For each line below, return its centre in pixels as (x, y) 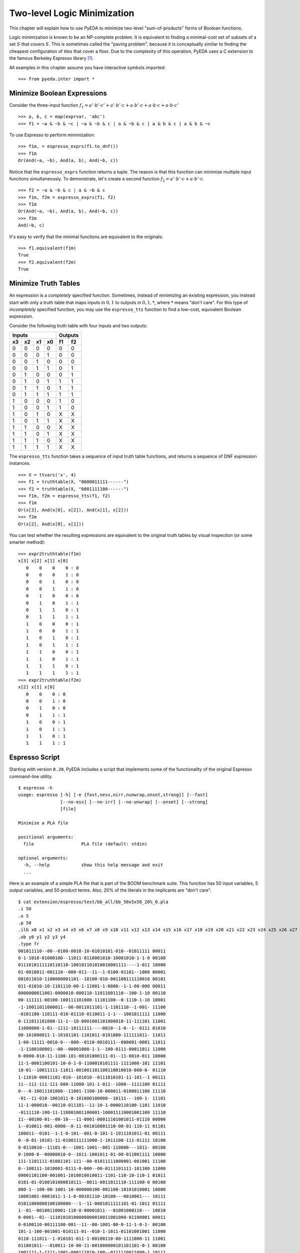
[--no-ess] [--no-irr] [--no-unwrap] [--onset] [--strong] (134, 802)
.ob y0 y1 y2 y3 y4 (42, 937)
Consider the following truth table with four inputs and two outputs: (78, 325)
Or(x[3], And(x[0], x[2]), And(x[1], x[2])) (74, 510)
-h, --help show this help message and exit (93, 865)
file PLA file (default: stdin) (85, 844)
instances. (20, 463)
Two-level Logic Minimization (72, 13)
